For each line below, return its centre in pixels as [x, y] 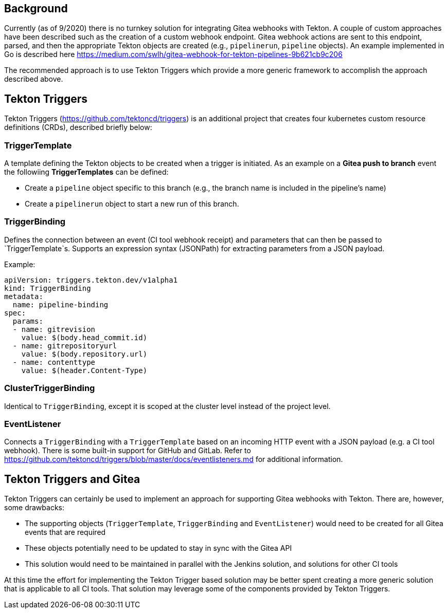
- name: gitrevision [54, 329]
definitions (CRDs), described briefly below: [78, 127]
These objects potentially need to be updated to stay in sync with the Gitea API [158, 548]
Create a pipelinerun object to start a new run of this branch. [132, 204]
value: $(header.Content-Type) [84, 370]
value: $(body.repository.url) [84, 354]
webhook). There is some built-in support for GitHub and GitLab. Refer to [128, 451]
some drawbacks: [34, 508]
